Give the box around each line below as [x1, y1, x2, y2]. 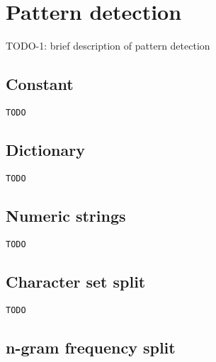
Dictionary [6, 138, 85, 160]
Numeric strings [6, 204, 126, 226]
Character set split [6, 270, 146, 292]
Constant [6, 73, 74, 95]
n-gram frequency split [6, 336, 176, 358]
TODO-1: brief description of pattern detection [6, 38, 210, 53]
